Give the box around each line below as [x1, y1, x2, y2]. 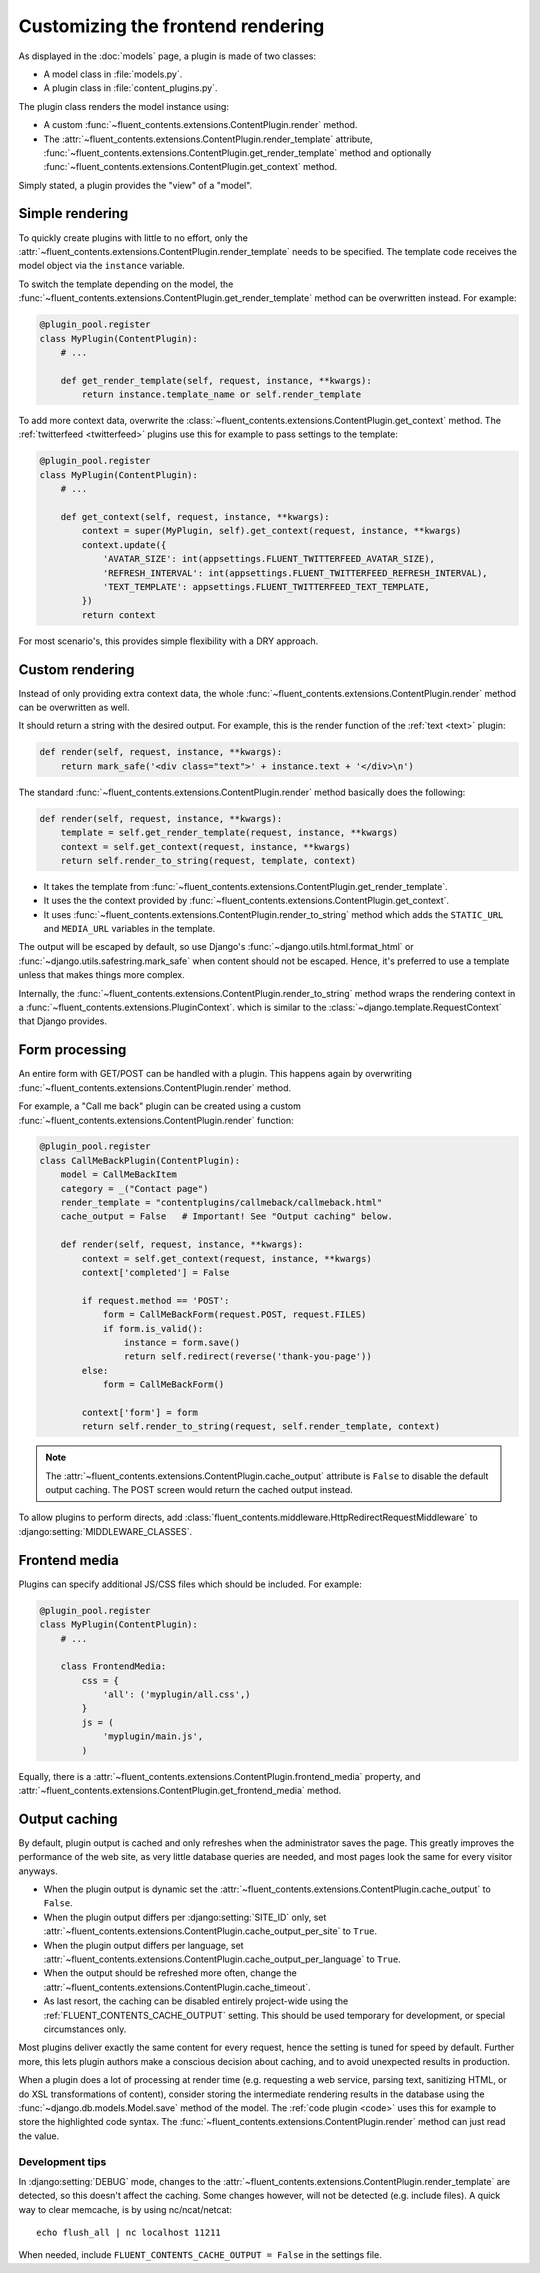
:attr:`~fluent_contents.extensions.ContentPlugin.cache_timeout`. [43, 1981, 311, 1993]
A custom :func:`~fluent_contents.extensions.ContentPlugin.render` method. [43, 119, 358, 131]
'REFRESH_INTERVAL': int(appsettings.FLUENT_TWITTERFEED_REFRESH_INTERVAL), [102, 567, 489, 579]
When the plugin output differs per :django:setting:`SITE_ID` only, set [43, 1911, 327, 1923]
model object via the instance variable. [18, 260, 185, 272]
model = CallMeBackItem [60, 1169, 177, 1180]
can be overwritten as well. [18, 701, 130, 714]
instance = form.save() [123, 1336, 240, 1348]
